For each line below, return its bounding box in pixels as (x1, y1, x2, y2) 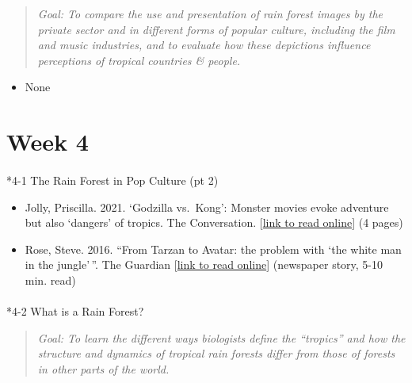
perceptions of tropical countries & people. (37, 52, 241, 68)
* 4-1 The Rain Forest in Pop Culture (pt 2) (6, 171, 219, 188)
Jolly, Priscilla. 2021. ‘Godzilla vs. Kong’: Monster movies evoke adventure (25, 198, 389, 215)
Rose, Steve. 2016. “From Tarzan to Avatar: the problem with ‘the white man (25, 240, 402, 257)
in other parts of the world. (37, 360, 170, 377)
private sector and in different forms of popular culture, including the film (37, 21, 395, 37)
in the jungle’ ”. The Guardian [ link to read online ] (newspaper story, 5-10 (25, 256, 383, 273)
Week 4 (6, 125, 89, 158)
